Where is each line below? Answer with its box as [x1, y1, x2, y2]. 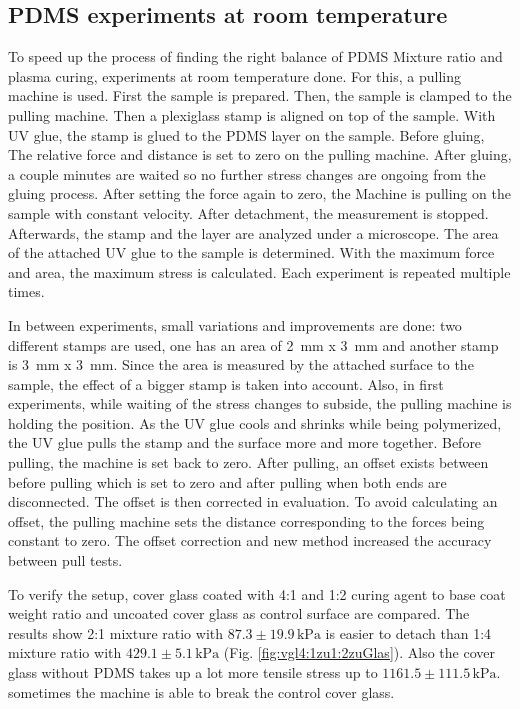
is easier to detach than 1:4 [325, 622, 492, 643]
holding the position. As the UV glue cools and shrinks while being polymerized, [8, 412, 502, 433]
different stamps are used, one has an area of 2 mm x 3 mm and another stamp [8, 334, 499, 355]
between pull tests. [8, 550, 123, 571]
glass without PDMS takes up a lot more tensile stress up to [8, 662, 378, 683]
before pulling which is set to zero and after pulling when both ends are [8, 471, 447, 492]
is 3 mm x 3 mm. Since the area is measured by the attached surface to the [8, 354, 474, 375]
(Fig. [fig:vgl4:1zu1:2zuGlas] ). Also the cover [223, 642, 495, 663]
